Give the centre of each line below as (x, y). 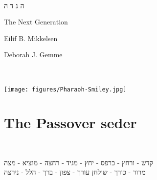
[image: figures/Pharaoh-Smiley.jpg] (65, 90)
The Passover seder (70, 122)
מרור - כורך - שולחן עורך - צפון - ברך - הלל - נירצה (75, 172)
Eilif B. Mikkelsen (31, 38)
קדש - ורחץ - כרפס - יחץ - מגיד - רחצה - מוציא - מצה (79, 162)
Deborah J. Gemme (33, 55)
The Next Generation (36, 22)
